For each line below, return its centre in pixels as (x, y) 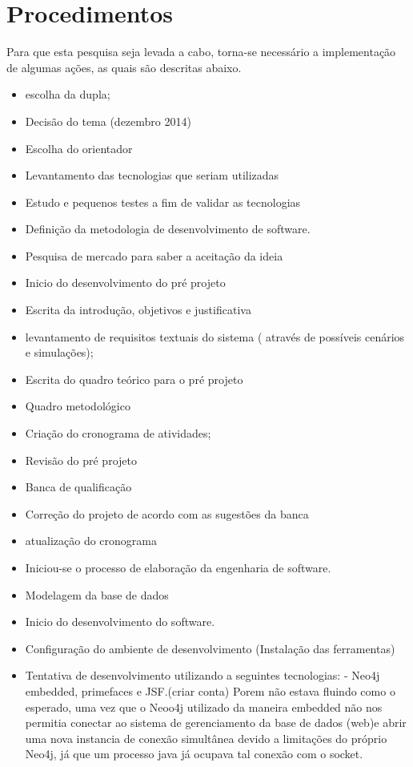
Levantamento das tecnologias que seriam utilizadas (152, 175)
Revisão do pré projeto (81, 460)
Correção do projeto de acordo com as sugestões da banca (167, 513)
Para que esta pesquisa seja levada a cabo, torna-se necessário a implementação (201, 52)
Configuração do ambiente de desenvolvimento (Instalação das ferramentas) (210, 648)
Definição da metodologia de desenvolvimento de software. (168, 229)
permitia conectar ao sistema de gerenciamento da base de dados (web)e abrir (216, 723)
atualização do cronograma (91, 541)
